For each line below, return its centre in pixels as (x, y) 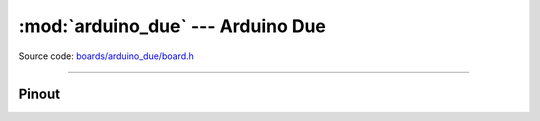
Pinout (39, 94)
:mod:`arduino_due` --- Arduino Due (172, 26)
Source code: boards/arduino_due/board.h (106, 56)
